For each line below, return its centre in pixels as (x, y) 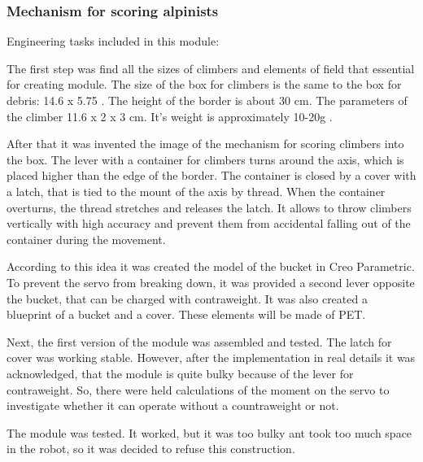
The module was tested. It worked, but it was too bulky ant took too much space (209, 432)
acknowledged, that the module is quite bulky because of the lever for (180, 373)
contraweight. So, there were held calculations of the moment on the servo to (198, 389)
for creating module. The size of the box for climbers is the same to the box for (204, 84)
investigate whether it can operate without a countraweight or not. (173, 405)
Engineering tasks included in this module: (113, 41)
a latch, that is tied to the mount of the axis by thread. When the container (196, 191)
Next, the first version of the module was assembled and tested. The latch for (199, 341)
